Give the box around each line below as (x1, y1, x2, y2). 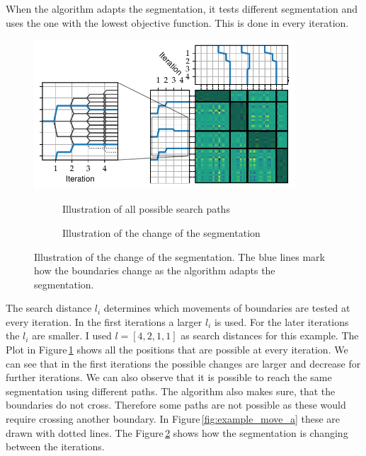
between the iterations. (6, 439, 105, 454)
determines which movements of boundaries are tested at (103, 300, 350, 315)
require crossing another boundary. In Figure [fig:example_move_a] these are (6, 411, 341, 426)
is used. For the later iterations (214, 314, 349, 329)
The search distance (6, 300, 92, 315)
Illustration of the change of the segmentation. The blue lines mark (34, 249, 325, 264)
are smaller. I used (32, 328, 112, 343)
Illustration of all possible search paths (62, 201, 230, 216)
